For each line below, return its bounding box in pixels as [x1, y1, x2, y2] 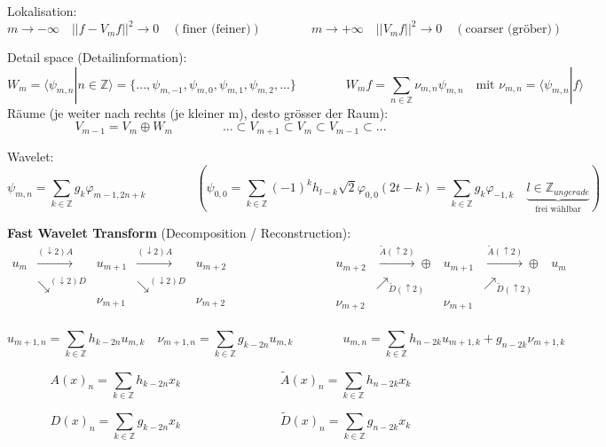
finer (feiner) [182, 23, 251, 36]
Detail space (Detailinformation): [7, 48, 187, 67]
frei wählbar [535, 204, 581, 214]
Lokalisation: [7, 2, 77, 20]
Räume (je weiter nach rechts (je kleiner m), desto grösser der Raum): [7, 103, 389, 122]
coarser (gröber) [465, 23, 552, 36]
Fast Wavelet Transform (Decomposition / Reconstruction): [7, 223, 351, 242]
